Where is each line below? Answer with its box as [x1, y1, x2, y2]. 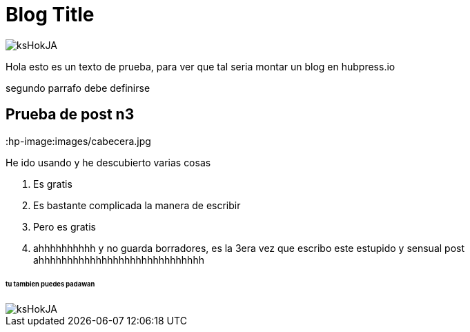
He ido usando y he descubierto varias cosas [6, 156, 211, 168]
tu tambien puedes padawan [6, 280, 95, 289]
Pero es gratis [33, 220, 96, 233]
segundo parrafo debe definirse [6, 81, 150, 94]
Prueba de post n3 [6, 106, 135, 124]
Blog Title [6, 3, 95, 26]
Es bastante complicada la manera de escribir [33, 199, 241, 211]
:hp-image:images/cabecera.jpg [6, 135, 151, 147]
